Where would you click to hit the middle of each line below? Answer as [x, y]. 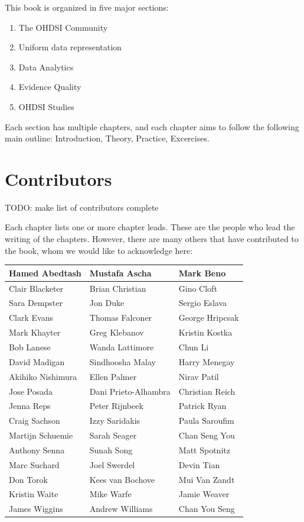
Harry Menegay [207, 361]
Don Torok [28, 479]
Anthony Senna [37, 449]
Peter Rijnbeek [116, 406]
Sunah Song [111, 449]
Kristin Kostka [205, 332]
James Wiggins [36, 509]
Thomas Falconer [121, 318]
